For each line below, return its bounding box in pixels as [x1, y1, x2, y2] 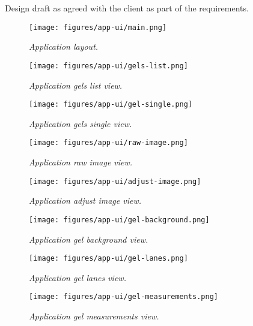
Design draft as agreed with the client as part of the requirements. [5, 2, 249, 14]
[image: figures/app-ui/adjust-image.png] [29, 177, 201, 186]
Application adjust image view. [29, 194, 141, 207]
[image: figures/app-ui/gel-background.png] [29, 215, 210, 224]
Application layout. [29, 40, 99, 53]
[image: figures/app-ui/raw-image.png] [29, 138, 188, 147]
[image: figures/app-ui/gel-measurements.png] [29, 292, 218, 301]
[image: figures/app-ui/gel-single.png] [29, 100, 193, 109]
